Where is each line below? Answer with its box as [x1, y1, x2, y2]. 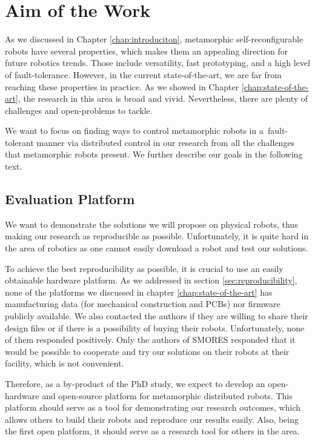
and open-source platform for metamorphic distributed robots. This [42, 389, 293, 402]
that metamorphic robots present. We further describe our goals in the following [5, 148, 303, 161]
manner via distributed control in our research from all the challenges [36, 136, 295, 148]
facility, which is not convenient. [5, 357, 124, 370]
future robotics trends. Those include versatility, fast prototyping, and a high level [5, 56, 310, 69]
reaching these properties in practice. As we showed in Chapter [5, 80, 239, 93]
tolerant [5, 136, 34, 148]
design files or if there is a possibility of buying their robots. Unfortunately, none [5, 321, 305, 334]
